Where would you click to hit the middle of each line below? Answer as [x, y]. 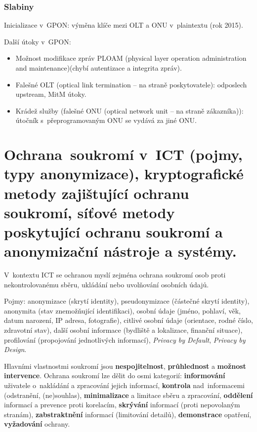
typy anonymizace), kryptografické [124, 174]
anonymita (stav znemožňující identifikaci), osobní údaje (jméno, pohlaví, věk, [122, 310]
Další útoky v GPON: [38, 41]
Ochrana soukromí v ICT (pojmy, [123, 154]
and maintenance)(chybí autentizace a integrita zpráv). [99, 68]
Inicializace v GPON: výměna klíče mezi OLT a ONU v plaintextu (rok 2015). [124, 25]
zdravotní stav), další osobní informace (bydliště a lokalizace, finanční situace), [123, 330]
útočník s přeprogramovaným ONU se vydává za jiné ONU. [106, 120]
